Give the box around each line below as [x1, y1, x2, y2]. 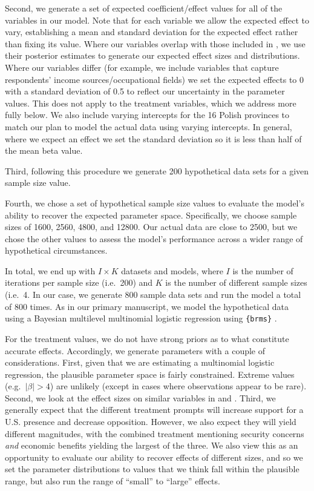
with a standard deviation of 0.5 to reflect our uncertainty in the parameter [5, 85, 285, 97]
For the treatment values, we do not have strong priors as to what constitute [5, 332, 289, 344]
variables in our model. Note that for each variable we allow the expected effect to [5, 13, 310, 26]
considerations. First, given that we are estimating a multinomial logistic [5, 356, 275, 369]
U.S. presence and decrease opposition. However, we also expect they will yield [5, 415, 296, 428]
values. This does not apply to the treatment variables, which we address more [5, 96, 296, 109]
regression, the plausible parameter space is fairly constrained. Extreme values [5, 367, 295, 380]
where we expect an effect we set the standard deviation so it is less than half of [5, 132, 302, 145]
